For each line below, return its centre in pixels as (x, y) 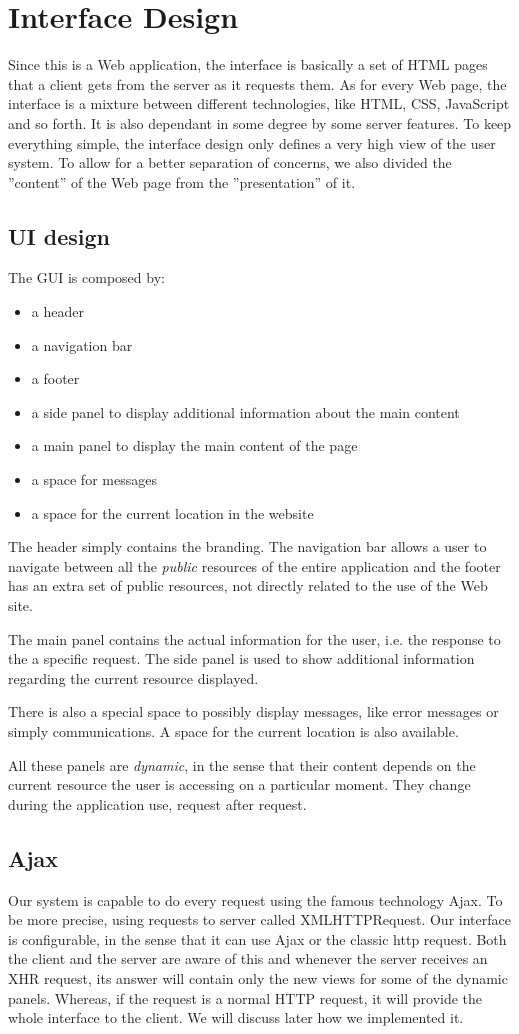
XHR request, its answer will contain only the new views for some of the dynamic (258, 977)
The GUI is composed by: (86, 277)
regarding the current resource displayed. (133, 677)
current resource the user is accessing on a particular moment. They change (239, 784)
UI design (59, 235)
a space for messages (94, 479)
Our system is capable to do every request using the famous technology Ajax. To (255, 899)
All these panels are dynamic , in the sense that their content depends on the (242, 764)
